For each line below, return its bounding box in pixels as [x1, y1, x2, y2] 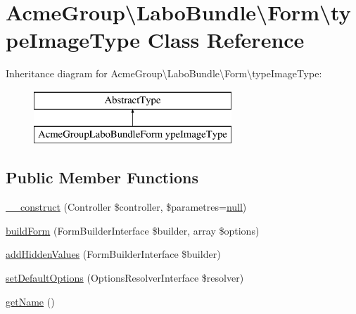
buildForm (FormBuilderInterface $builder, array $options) [6, 223, 260, 237]
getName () [6, 294, 55, 308]
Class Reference [147, 25, 305, 54]
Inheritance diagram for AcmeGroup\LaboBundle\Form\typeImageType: [6, 66, 322, 81]
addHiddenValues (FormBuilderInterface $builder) [6, 247, 221, 261]
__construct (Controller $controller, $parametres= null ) [6, 199, 247, 214]
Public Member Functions [6, 166, 198, 188]
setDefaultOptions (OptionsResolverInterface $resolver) [6, 270, 244, 285]
